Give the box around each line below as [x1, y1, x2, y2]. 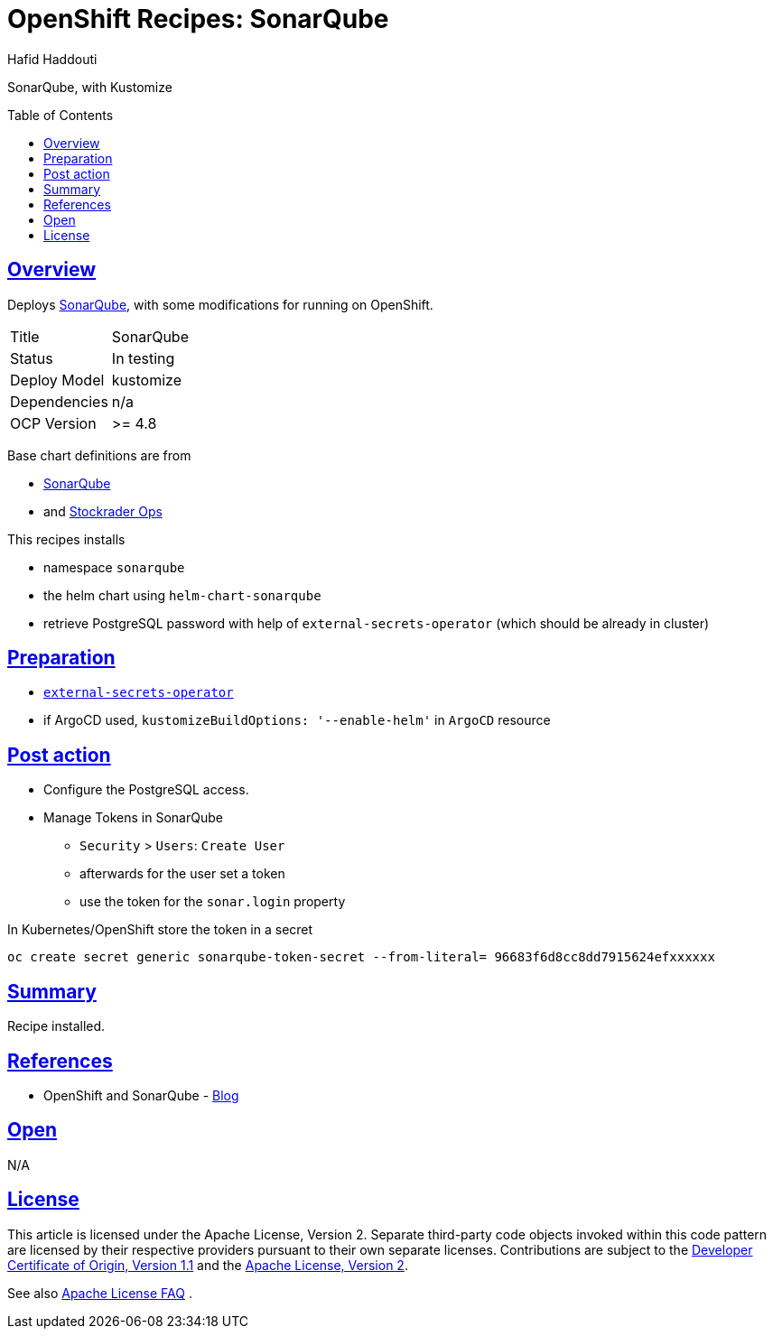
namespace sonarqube [43, 559, 185, 575]
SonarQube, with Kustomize [7, 79, 172, 95]
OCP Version [10, 413, 97, 432]
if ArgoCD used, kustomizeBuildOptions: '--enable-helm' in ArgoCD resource [43, 712, 551, 728]
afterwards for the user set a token [79, 866, 285, 882]
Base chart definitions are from [7, 447, 191, 463]
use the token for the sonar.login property [79, 894, 346, 910]
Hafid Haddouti [7, 51, 98, 67]
